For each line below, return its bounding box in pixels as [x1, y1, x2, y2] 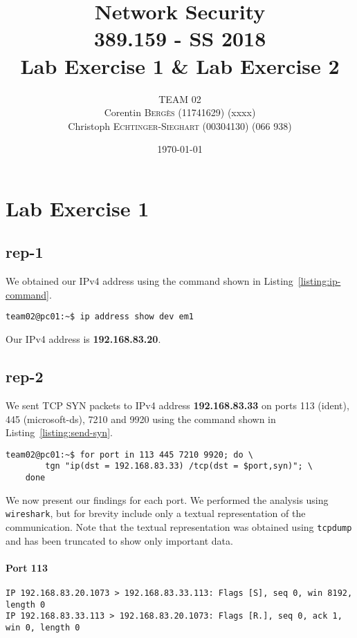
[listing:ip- [297, 274, 341, 288]
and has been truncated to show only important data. [6, 533, 233, 547]
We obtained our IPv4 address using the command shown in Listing [6, 274, 293, 288]
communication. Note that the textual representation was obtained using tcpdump [6, 519, 352, 534]
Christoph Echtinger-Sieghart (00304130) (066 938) [68, 118, 292, 133]
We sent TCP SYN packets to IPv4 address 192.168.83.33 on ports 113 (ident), [6, 397, 349, 412]
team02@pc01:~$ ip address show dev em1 [6, 312, 194, 322]
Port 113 [6, 560, 48, 574]
